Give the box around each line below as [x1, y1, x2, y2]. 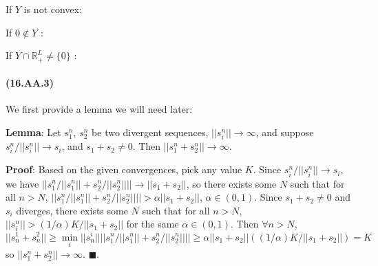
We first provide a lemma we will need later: [6, 102, 193, 116]
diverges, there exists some [16, 203, 128, 217]
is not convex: [23, 2, 82, 16]
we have [6, 176, 39, 190]
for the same [126, 217, 179, 231]
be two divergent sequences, [92, 125, 209, 140]
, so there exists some [186, 176, 277, 190]
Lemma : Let [6, 125, 61, 140]
